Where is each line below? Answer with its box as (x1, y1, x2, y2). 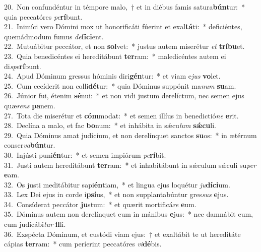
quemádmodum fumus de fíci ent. (4, 31, 104, 41)
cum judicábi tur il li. (4, 219, 66, 229)
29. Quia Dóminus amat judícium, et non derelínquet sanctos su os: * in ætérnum (4, 130, 257, 140)
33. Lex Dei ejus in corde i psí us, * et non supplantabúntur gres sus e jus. (4, 189, 229, 200)
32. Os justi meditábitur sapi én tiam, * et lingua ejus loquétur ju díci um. (4, 179, 230, 190)
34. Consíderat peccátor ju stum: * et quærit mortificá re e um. (4, 199, 197, 209)
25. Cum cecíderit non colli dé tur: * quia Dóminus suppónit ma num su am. (4, 80, 236, 91)
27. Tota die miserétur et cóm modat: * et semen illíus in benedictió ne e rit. (4, 110, 239, 120)
